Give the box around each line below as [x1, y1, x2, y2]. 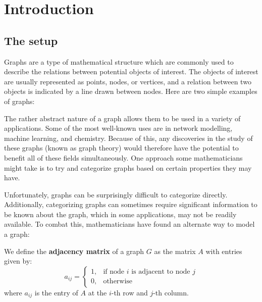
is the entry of [34, 287, 78, 297]
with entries [205, 245, 242, 256]
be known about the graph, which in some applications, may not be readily [4, 209, 237, 219]
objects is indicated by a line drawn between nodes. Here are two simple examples [4, 86, 257, 96]
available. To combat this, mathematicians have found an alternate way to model [4, 219, 255, 229]
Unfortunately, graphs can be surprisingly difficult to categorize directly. [4, 189, 228, 199]
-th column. [153, 287, 189, 297]
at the [88, 287, 107, 297]
